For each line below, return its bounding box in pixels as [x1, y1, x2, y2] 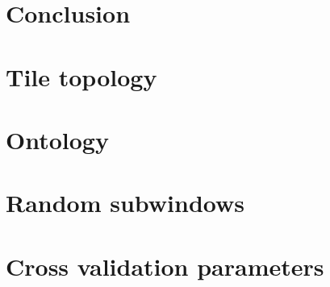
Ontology [6, 123, 109, 156]
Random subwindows [6, 186, 245, 219]
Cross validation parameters [6, 249, 324, 282]
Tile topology [6, 60, 157, 93]
